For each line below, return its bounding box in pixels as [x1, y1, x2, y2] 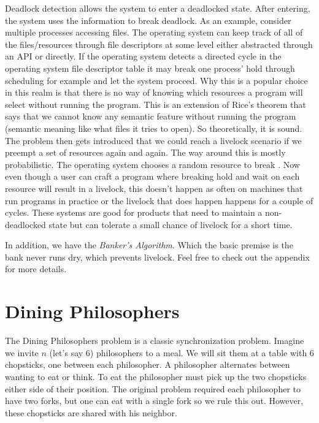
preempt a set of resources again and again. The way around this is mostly [5, 146, 286, 159]
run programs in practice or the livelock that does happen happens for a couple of [5, 194, 313, 207]
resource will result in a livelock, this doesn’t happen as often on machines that [5, 181, 303, 194]
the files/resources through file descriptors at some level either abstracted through [5, 37, 313, 50]
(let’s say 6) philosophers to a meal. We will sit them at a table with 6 [49, 346, 314, 359]
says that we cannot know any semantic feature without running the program [5, 110, 296, 123]
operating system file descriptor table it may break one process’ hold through [5, 61, 295, 74]
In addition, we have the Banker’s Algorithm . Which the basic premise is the [5, 238, 293, 251]
